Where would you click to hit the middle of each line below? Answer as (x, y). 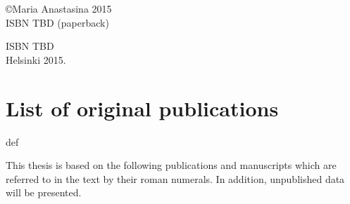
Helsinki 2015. (36, 59)
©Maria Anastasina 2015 (59, 8)
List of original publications (142, 108)
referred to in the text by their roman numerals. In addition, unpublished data (175, 178)
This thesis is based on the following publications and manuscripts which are (171, 165)
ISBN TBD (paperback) (57, 22)
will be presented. (44, 192)
